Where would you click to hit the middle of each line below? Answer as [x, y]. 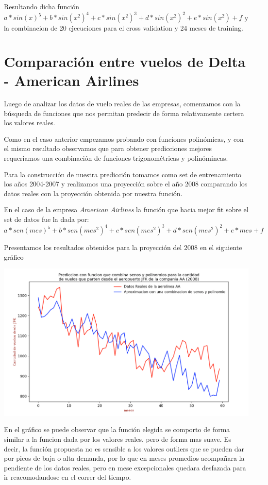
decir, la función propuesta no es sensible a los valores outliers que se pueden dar [124, 448]
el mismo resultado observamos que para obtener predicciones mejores [108, 148]
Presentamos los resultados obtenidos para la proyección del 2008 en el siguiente [123, 247]
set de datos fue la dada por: [47, 219]
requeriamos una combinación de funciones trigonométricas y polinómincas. [116, 158]
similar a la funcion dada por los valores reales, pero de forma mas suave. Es [118, 439]
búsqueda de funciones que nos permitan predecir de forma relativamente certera [124, 113]
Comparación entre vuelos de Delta [125, 61]
